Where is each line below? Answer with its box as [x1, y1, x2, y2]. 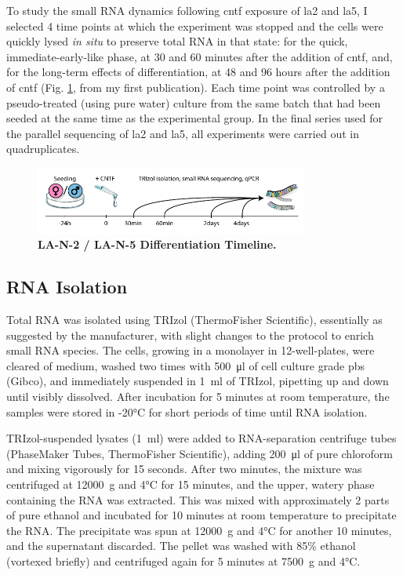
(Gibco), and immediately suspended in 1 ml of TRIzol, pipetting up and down [6, 373, 389, 389]
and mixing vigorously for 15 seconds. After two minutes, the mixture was [6, 460, 362, 477]
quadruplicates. [6, 140, 80, 157]
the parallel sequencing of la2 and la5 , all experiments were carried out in [6, 125, 359, 141]
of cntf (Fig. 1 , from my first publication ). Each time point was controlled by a [6, 78, 385, 95]
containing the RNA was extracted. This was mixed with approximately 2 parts [6, 491, 390, 508]
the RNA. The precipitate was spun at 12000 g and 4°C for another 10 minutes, [6, 522, 392, 538]
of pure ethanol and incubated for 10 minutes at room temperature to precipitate [6, 507, 397, 523]
